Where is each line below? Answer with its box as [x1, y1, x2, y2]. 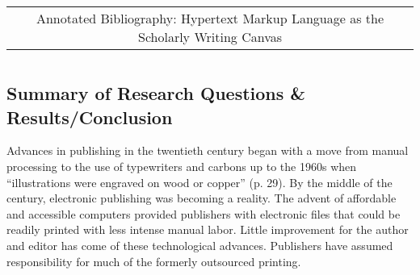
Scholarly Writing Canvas [138, 27, 282, 46]
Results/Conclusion [6, 104, 173, 129]
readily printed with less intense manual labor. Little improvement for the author [6, 221, 409, 238]
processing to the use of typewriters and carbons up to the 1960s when [6, 157, 357, 174]
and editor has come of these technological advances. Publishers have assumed [6, 236, 393, 253]
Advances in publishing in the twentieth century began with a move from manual [6, 142, 409, 159]
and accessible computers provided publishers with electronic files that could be [6, 205, 401, 222]
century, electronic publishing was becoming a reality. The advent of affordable [6, 190, 397, 206]
